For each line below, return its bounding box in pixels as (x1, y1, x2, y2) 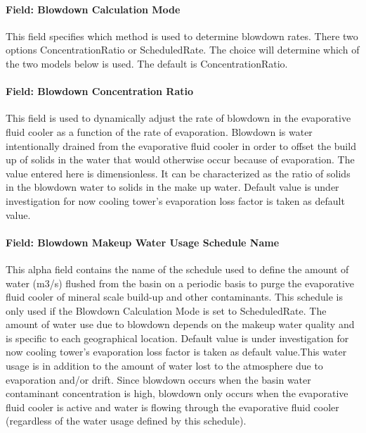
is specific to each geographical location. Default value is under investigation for (6, 330, 349, 345)
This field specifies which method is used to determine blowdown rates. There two (6, 28, 358, 43)
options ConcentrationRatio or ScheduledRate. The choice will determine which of (6, 42, 360, 57)
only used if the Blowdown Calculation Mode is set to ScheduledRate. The (6, 303, 327, 318)
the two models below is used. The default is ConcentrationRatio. (6, 56, 288, 70)
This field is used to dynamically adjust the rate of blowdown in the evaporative (6, 111, 351, 125)
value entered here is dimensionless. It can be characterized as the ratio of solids (6, 165, 351, 180)
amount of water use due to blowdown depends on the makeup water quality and (6, 317, 355, 332)
